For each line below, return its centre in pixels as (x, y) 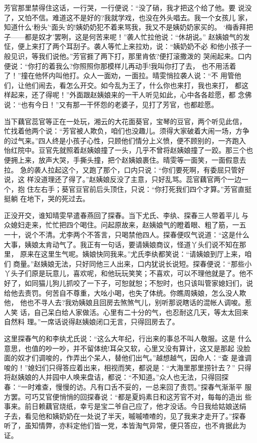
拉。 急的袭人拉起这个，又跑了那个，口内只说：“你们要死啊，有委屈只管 (121, 169)
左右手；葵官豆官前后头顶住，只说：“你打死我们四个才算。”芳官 (136, 189)
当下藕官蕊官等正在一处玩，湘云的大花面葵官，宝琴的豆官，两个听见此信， (125, 121)
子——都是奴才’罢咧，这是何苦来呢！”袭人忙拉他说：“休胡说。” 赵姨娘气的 (124, 36)
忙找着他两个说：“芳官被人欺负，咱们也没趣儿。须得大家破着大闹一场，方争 (127, 131)
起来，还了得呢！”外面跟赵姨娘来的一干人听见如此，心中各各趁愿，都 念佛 (131, 95)
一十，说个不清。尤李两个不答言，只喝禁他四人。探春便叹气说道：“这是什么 (127, 235)
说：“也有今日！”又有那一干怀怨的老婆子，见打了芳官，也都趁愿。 (111, 104)
